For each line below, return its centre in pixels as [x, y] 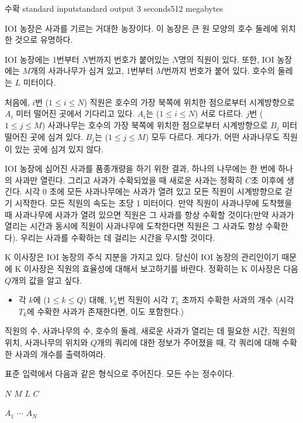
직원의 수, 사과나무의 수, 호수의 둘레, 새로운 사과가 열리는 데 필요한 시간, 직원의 [150, 331]
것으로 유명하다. [44, 40]
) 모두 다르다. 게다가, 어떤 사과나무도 [213, 137]
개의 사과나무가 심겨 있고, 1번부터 [92, 71]
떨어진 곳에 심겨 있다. [44, 137]
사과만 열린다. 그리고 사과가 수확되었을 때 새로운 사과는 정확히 [129, 180]
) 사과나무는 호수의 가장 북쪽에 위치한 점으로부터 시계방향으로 [155, 124]
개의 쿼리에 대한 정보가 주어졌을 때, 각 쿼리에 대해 [188, 342]
